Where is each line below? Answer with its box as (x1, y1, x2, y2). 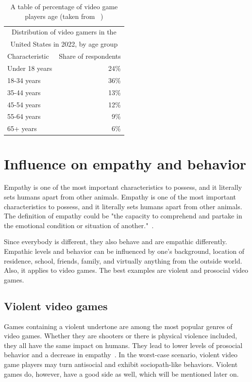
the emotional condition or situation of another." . (4, 220, 154, 230)
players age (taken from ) (25, 11, 103, 21)
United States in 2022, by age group (10, 39, 118, 49)
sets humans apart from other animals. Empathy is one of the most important (4, 192, 236, 201)
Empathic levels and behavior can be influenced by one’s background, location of (4, 246, 245, 256)
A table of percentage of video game (10, 1, 118, 11)
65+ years (7, 123, 37, 133)
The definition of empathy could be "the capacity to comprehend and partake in (4, 211, 242, 221)
